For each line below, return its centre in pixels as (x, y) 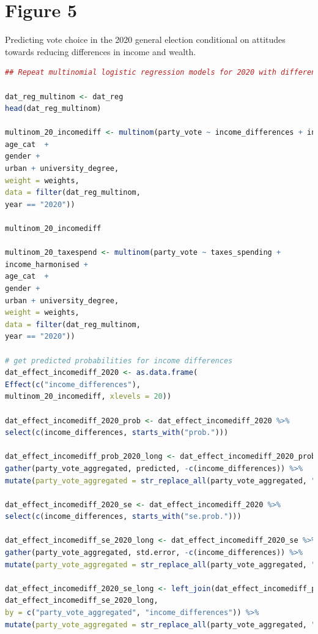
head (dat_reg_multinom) (53, 109)
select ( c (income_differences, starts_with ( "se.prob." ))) (123, 517)
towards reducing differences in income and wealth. (101, 51)
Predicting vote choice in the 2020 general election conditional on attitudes (145, 40)
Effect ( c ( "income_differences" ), (73, 384)
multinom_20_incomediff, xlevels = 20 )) (88, 397)
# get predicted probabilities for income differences (119, 360)
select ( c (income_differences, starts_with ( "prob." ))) (117, 433)
